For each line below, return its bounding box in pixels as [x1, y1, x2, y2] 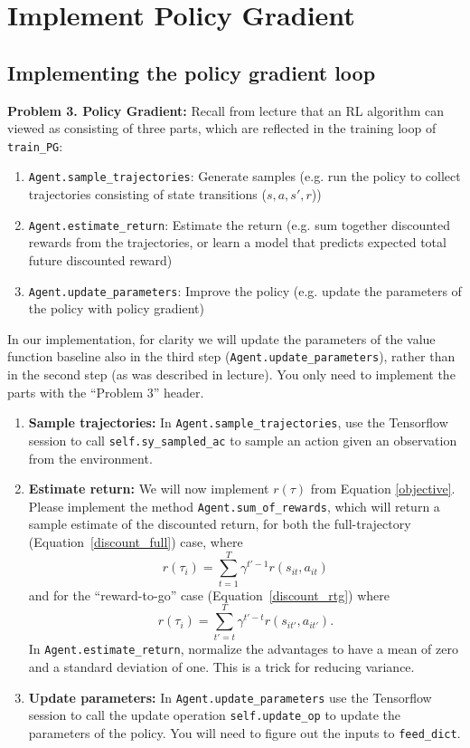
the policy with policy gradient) [28, 299, 204, 318]
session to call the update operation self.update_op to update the [28, 705, 401, 724]
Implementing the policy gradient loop [7, 58, 376, 86]
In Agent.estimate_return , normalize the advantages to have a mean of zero [28, 639, 458, 658]
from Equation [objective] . [310, 479, 456, 498]
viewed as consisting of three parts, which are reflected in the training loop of [7, 119, 437, 138]
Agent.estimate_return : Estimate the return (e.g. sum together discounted [28, 215, 451, 234]
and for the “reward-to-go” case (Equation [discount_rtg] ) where [28, 585, 390, 604]
